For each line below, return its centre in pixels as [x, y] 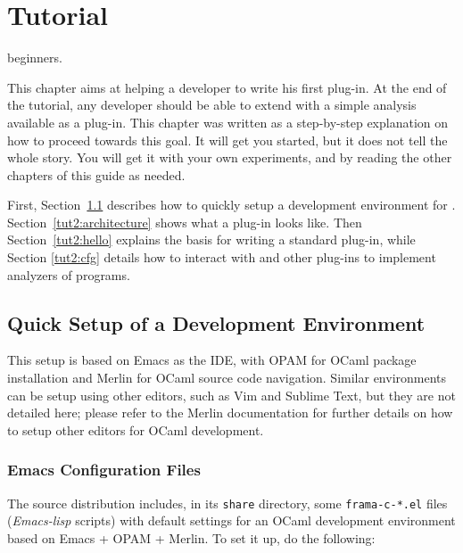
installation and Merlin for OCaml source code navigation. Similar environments [227, 378]
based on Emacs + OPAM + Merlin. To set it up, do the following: [191, 537]
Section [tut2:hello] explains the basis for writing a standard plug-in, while [211, 239]
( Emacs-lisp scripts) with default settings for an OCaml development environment [231, 520]
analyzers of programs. [69, 274]
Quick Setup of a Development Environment [216, 322]
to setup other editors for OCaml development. [136, 429]
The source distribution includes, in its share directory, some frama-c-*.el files [227, 503]
